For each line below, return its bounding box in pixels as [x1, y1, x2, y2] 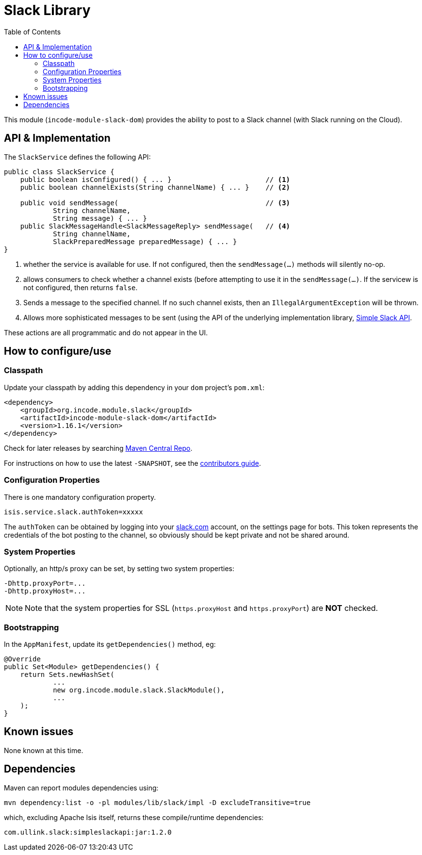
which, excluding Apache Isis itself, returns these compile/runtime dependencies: [4, 813, 264, 822]
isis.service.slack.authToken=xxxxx [4, 508, 143, 516]
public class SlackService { [4, 167, 114, 176]
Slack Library [4, 2, 91, 18]
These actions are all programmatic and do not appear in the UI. [4, 328, 208, 337]
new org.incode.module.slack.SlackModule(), [53, 686, 225, 694]
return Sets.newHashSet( [20, 671, 114, 679]
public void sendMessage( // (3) [20, 198, 291, 207]
